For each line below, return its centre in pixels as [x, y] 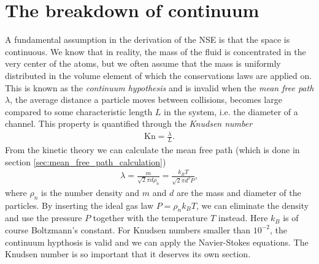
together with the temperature [150, 218]
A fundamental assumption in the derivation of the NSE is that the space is [148, 40]
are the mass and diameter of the [239, 192]
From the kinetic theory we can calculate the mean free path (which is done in [152, 150]
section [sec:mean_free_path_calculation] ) [86, 161]
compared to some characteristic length [79, 111]
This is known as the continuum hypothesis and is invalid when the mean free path [159, 87]
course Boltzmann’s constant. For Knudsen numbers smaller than [128, 229]
